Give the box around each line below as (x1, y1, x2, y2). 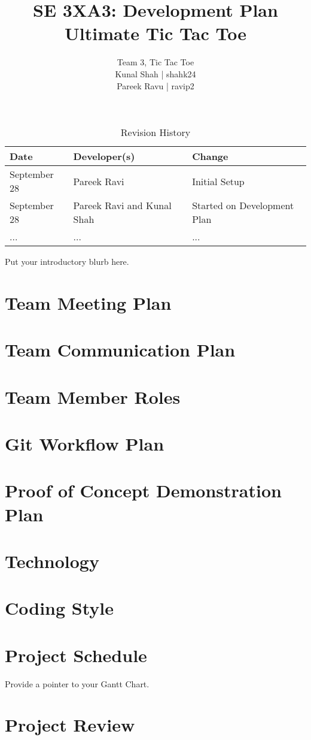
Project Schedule (5, 642, 147, 667)
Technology (5, 548, 99, 573)
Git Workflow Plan (5, 431, 164, 455)
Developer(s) (73, 149, 135, 164)
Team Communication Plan (5, 337, 236, 362)
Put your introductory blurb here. (5, 255, 129, 268)
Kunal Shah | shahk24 (115, 67, 196, 80)
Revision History (120, 125, 191, 140)
